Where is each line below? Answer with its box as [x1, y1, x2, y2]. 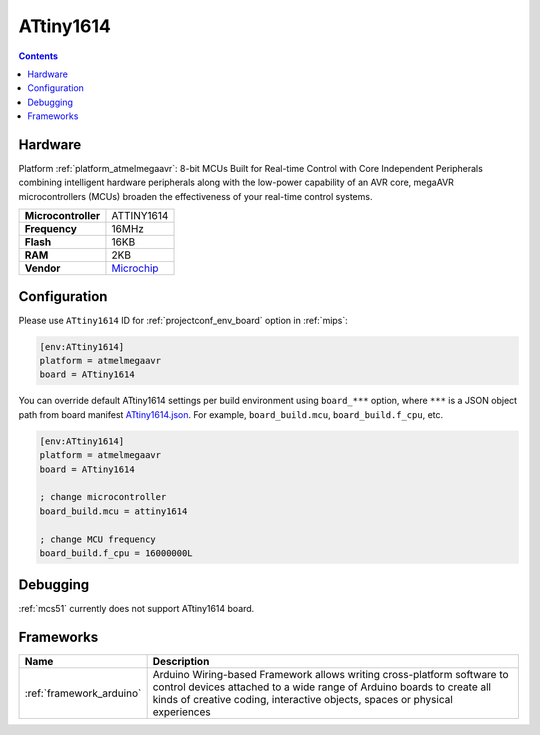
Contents [18, 50, 59, 62]
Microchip [111, 261, 159, 275]
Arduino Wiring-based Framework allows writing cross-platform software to [152, 668, 509, 682]
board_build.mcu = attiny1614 [39, 505, 188, 517]
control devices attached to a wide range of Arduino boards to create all [152, 680, 492, 694]
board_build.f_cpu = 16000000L [39, 547, 194, 559]
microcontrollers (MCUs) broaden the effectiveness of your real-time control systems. [18, 190, 373, 202]
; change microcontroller [39, 491, 167, 503]
